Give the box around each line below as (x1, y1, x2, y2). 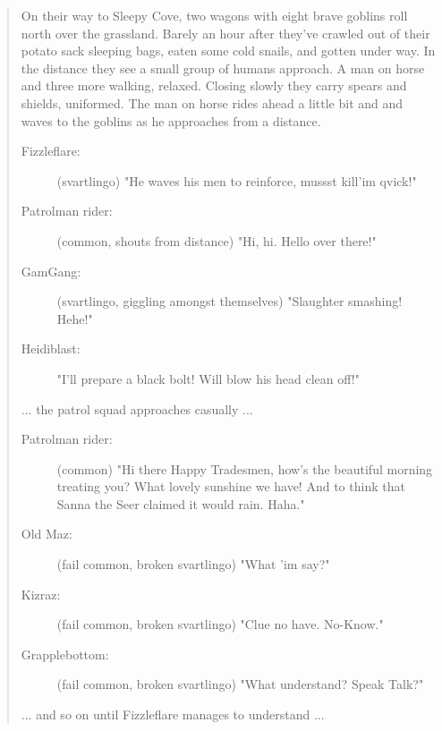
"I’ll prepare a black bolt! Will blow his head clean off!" (56, 369, 360, 387)
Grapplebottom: (21, 644, 109, 663)
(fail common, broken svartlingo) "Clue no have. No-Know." (56, 615, 384, 633)
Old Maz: (21, 524, 72, 543)
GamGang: (21, 261, 81, 280)
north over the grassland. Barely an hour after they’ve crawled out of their (21, 23, 430, 42)
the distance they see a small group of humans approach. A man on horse (21, 58, 425, 77)
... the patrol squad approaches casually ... (21, 399, 253, 418)
